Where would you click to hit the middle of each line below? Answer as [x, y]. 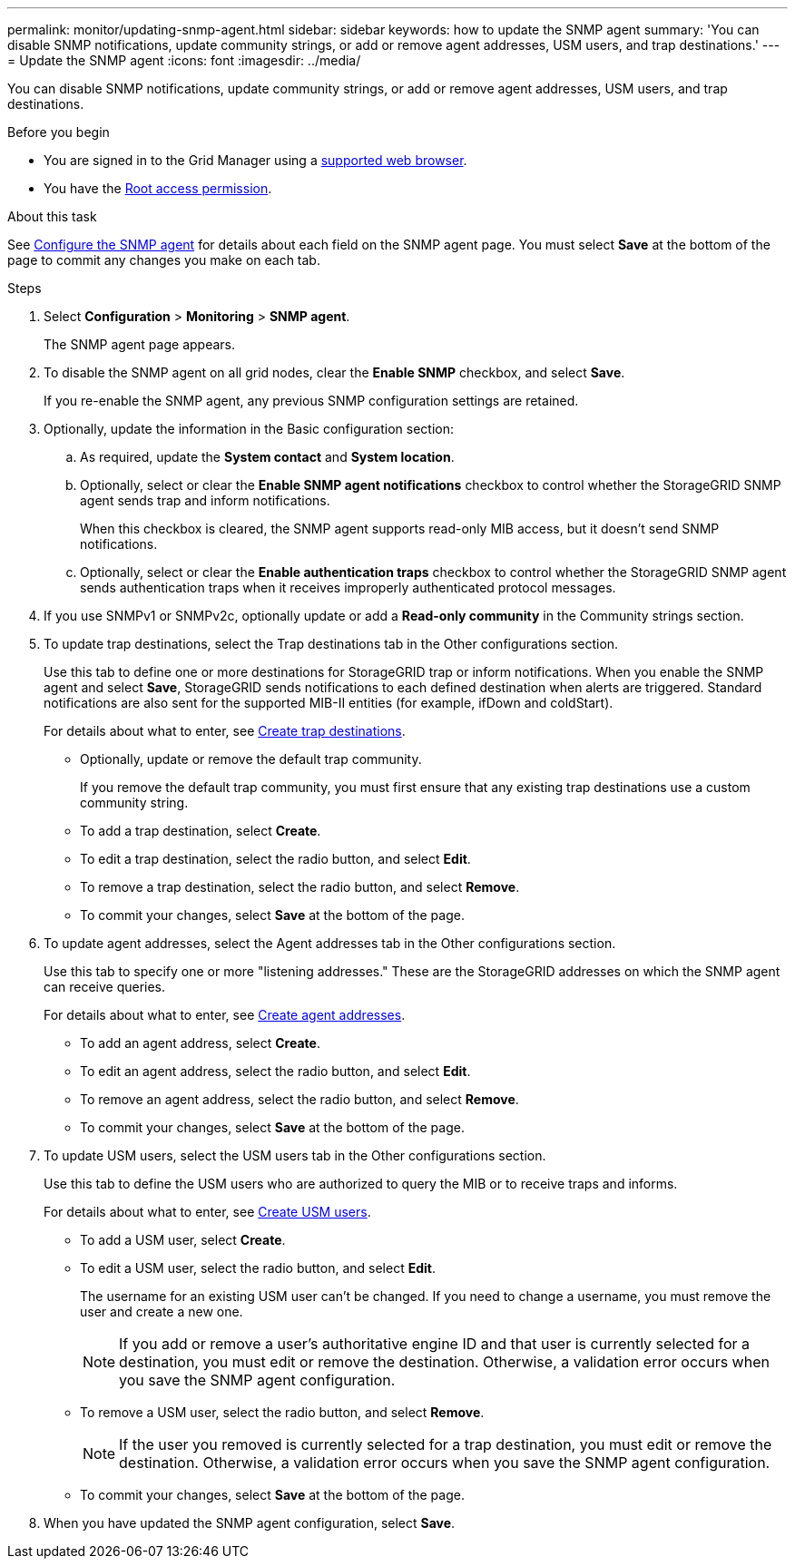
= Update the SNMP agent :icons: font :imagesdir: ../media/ [184, 60]
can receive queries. [105, 987]
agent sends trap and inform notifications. [205, 500]
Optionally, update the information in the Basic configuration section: [249, 429]
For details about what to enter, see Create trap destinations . [225, 731]
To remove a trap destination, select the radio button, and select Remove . [300, 887]
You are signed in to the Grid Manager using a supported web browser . [255, 160]
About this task [52, 216]
